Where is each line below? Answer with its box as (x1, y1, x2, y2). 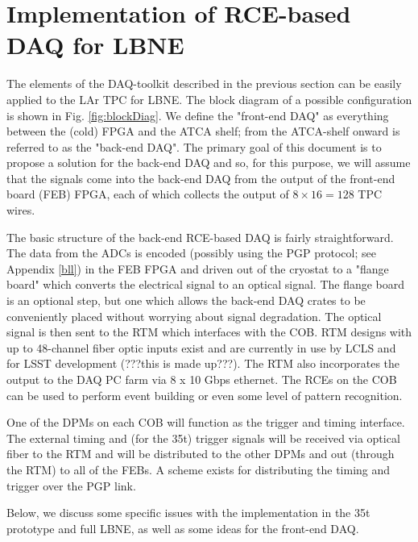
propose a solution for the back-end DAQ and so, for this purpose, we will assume (6, 154, 411, 171)
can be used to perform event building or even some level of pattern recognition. (6, 386, 403, 403)
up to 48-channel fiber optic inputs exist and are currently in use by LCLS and (6, 339, 396, 356)
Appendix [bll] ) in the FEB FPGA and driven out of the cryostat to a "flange (6, 260, 389, 277)
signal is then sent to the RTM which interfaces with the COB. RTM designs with (6, 323, 412, 340)
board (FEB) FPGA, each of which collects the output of (6, 186, 289, 202)
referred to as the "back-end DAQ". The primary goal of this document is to (6, 138, 382, 155)
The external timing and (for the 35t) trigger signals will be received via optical (6, 429, 400, 446)
